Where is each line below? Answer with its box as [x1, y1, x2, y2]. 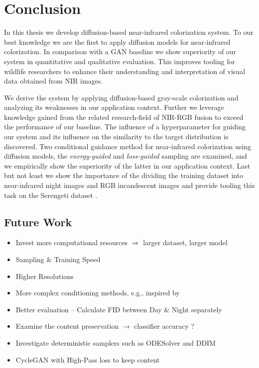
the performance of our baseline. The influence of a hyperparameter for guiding [4, 121, 246, 132]
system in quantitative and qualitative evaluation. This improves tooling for [4, 56, 235, 66]
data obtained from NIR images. [4, 76, 103, 86]
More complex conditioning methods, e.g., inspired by [15, 287, 180, 298]
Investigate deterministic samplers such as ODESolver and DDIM [15, 337, 216, 348]
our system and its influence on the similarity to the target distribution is [4, 131, 229, 142]
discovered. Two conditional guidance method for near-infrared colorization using [4, 141, 251, 151]
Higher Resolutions [15, 271, 74, 281]
